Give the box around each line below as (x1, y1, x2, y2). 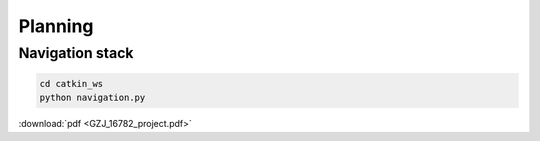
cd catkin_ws (39, 78, 104, 89)
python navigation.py (39, 92, 146, 104)
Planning (18, 15, 94, 37)
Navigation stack (18, 44, 134, 62)
